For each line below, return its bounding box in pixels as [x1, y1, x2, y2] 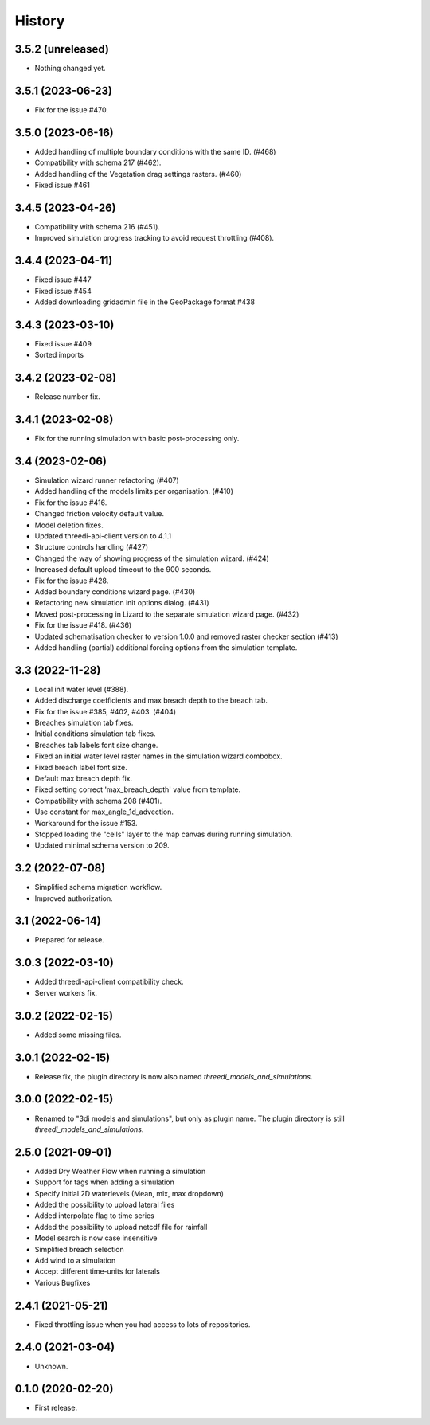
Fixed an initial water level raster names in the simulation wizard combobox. [34, 751, 283, 761]
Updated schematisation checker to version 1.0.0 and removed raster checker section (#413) [34, 632, 338, 641]
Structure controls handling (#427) [34, 542, 149, 552]
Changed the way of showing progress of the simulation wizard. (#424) [34, 554, 270, 563]
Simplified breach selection [34, 1244, 124, 1254]
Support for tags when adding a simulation [34, 1177, 174, 1187]
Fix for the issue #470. [34, 104, 109, 115]
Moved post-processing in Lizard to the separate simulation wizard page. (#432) [34, 609, 299, 619]
